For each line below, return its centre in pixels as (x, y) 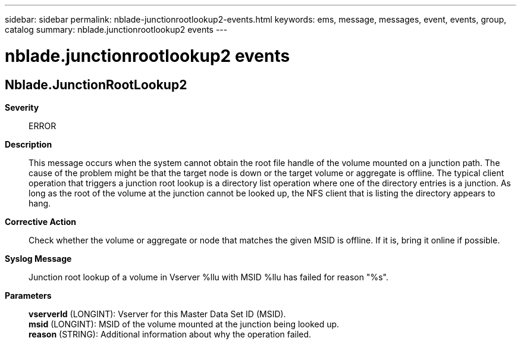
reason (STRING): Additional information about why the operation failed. (170, 334)
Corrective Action (40, 221)
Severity (22, 107)
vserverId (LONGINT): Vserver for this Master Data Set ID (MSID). (157, 314)
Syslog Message (38, 258)
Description (29, 144)
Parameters (28, 295)
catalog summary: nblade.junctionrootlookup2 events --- (116, 29)
